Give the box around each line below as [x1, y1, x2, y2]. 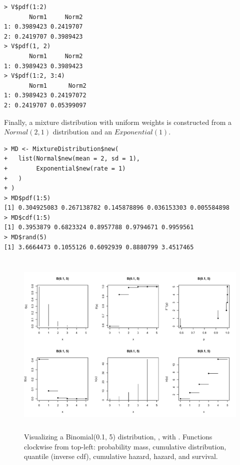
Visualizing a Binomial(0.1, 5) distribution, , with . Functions [24, 431, 212, 441]
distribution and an [52, 126, 112, 137]
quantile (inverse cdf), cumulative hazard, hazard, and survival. [24, 451, 218, 461]
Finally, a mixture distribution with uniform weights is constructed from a [4, 116, 231, 127]
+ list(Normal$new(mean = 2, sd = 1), [4, 155, 140, 163]
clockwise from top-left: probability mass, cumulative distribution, [24, 441, 226, 451]
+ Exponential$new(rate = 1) [4, 165, 126, 172]
